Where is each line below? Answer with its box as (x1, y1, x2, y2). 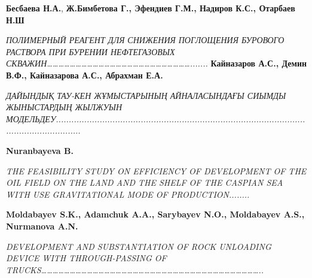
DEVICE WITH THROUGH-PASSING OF (6, 252, 167, 264)
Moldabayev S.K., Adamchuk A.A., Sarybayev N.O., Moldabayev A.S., (6, 208, 305, 220)
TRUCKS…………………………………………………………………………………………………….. (6, 263, 264, 276)
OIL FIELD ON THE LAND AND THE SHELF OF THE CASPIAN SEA (6, 176, 283, 189)
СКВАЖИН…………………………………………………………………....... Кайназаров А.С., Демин (6, 57, 307, 69)
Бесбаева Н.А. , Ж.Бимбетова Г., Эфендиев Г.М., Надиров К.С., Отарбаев (6, 2, 295, 14)
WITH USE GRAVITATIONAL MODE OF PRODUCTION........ (6, 188, 250, 200)
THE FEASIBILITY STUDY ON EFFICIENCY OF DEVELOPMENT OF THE (6, 164, 307, 177)
